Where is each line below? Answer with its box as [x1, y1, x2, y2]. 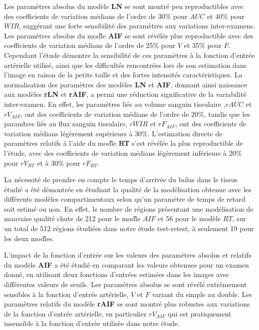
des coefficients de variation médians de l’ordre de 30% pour [4, 10, 188, 21]
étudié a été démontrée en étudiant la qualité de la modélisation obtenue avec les [4, 184, 252, 194]
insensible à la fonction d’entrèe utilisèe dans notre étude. [4, 318, 180, 329]
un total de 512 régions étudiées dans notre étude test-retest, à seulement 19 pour [4, 223, 254, 234]
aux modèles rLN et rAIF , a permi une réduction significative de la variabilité [4, 89, 247, 99]
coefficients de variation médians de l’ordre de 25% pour [4, 40, 176, 50]
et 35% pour [184, 40, 222, 50]
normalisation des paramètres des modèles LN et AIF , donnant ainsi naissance [4, 79, 247, 89]
